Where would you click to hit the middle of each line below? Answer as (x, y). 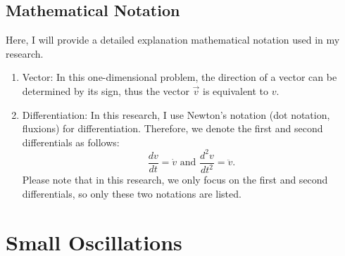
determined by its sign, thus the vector (106, 90)
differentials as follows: (71, 142)
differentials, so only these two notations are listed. (132, 193)
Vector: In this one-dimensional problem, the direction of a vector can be (180, 77)
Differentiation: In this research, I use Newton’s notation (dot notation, (176, 114)
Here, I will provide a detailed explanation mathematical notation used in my (173, 40)
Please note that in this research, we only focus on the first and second (175, 180)
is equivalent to (236, 90)
